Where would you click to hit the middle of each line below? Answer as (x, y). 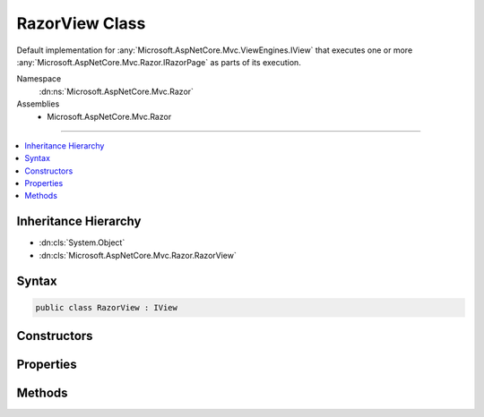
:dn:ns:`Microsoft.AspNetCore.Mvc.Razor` (117, 91)
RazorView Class (81, 23)
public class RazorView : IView (107, 307)
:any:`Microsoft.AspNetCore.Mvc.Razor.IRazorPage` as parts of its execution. (159, 62)
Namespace (39, 79)
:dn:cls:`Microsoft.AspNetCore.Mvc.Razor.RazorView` (138, 255)
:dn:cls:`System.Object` (82, 243)
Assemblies (38, 104)
